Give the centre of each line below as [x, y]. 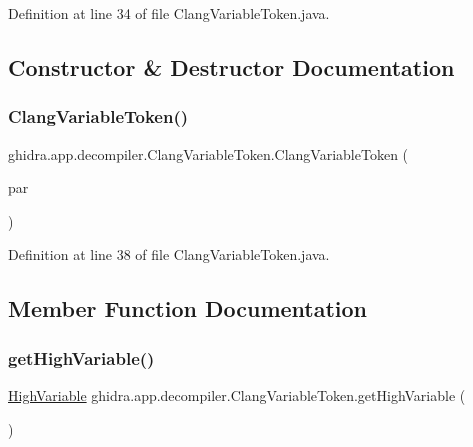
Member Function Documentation [188, 308]
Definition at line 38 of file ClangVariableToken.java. [169, 254]
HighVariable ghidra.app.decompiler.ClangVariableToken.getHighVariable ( [237, 394]
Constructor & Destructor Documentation [231, 66]
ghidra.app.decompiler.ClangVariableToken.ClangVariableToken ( [208, 153]
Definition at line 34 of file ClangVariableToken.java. [169, 13]
